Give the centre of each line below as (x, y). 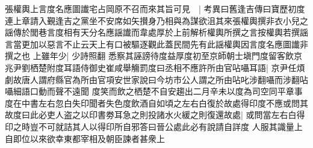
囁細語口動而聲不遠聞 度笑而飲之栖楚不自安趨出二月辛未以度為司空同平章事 (154, 91)
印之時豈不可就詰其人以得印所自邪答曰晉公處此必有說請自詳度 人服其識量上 (154, 126)
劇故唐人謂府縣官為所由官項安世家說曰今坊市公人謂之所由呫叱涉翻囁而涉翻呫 (156, 79)
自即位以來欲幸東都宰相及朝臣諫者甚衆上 (85, 138)
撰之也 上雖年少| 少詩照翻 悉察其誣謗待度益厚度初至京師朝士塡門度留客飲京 (153, 56)
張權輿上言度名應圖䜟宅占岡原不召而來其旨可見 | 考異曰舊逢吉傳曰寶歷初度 (155, 8)
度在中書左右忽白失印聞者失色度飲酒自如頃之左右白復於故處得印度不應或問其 (156, 103)
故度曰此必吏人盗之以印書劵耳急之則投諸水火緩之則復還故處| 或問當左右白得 (155, 115)
